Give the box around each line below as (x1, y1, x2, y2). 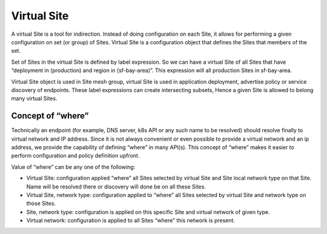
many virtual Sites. (11, 95, 58, 102)
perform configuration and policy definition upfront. (11, 152, 140, 159)
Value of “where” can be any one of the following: (11, 163, 136, 170)
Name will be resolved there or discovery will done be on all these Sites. (26, 182, 206, 190)
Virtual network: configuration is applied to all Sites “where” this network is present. (26, 217, 236, 224)
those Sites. (26, 200, 56, 207)
